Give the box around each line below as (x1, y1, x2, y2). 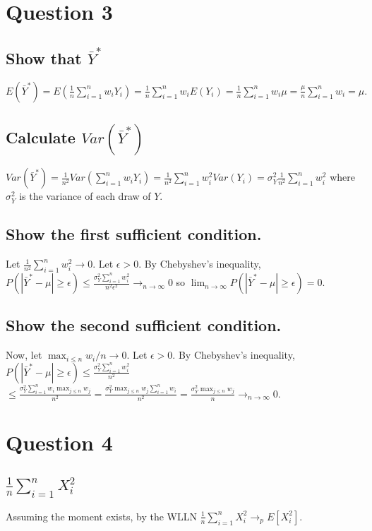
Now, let (6, 347, 42, 362)
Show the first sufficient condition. (6, 223, 262, 245)
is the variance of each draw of (19, 189, 151, 203)
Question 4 (6, 428, 113, 457)
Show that (6, 47, 82, 68)
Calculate (6, 126, 76, 148)
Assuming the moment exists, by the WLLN (6, 508, 197, 523)
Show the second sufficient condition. (6, 314, 282, 336)
